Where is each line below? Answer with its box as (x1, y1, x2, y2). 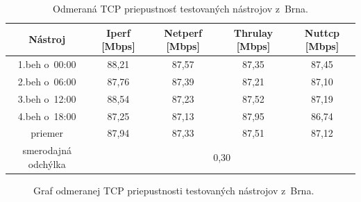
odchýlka (28, 156, 66, 171)
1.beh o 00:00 (17, 57, 76, 71)
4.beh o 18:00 (17, 108, 76, 123)
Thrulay (233, 25, 273, 40)
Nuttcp (304, 25, 340, 40)
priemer (31, 126, 64, 140)
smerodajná (22, 143, 72, 158)
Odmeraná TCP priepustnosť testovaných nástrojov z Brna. (53, 1, 308, 15)
